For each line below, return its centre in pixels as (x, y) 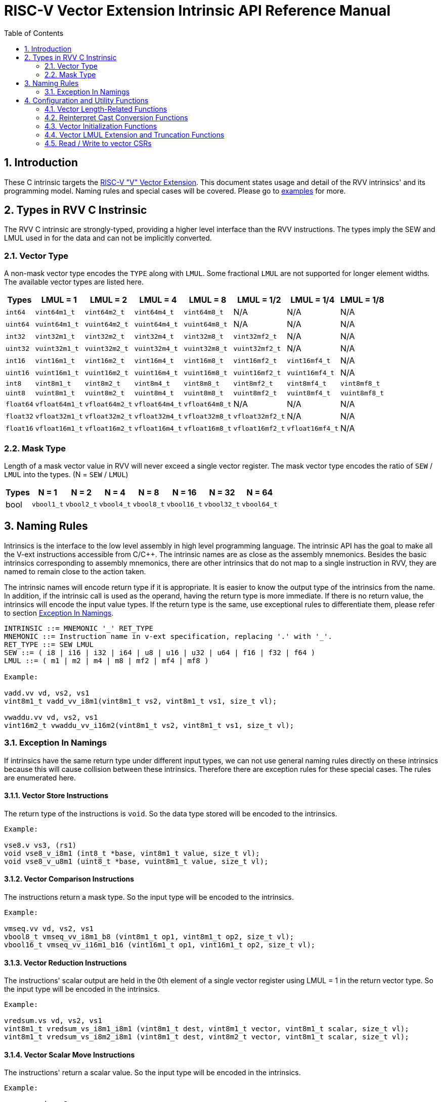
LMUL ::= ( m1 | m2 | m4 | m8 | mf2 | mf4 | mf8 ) (106, 660)
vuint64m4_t (156, 324)
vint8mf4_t (307, 384)
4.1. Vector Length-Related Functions (106, 109)
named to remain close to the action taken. (75, 571)
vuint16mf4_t (311, 373)
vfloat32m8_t (208, 416)
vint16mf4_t (309, 360)
